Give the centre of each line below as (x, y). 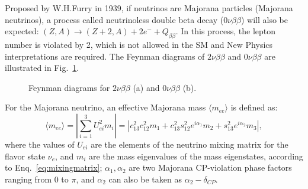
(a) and (146, 87)
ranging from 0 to (37, 179)
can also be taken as (145, 179)
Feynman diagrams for (69, 87)
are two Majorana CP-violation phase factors (210, 167)
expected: (22, 31)
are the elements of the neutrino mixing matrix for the (190, 144)
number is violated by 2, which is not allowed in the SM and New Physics (139, 44)
